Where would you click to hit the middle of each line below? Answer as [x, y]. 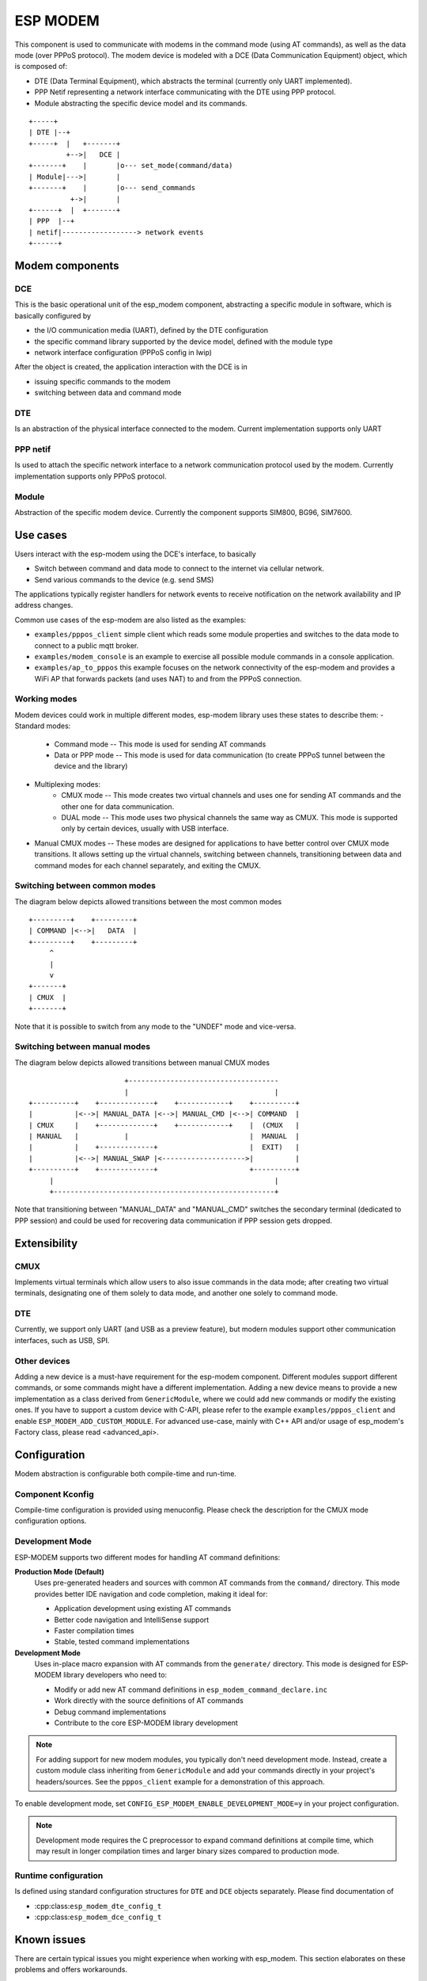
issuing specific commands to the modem [102, 381]
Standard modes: [43, 726]
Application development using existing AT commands [143, 1609]
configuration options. [51, 1521]
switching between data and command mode [108, 393]
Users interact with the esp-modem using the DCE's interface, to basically [135, 554]
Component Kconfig [54, 1494]
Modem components [67, 266]
